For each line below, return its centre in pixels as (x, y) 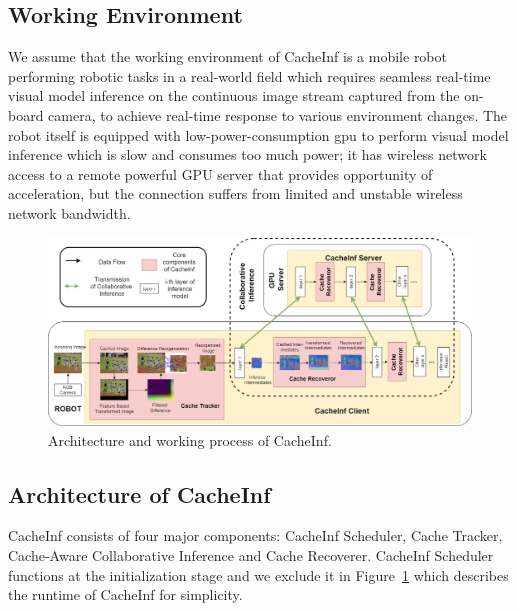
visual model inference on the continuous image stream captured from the (234, 95)
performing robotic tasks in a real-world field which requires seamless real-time (249, 75)
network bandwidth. (69, 212)
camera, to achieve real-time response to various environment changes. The (278, 114)
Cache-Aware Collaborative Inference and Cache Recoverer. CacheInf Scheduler (251, 554)
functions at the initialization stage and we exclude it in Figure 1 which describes (258, 574)
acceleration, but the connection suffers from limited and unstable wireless (235, 193)
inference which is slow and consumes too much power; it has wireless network (247, 154)
